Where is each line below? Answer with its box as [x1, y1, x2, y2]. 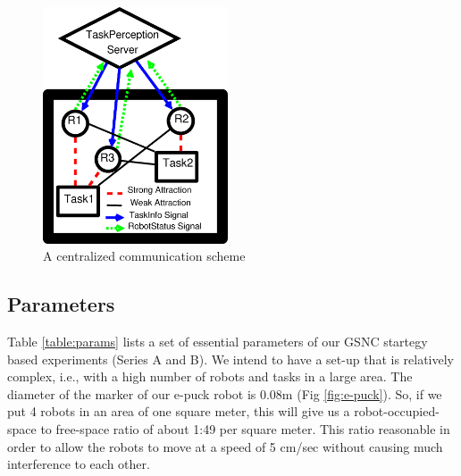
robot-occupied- [354, 402, 440, 421]
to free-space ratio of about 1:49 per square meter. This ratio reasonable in [40, 419, 450, 438]
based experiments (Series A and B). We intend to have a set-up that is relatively [7, 349, 454, 368]
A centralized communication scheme [43, 246, 246, 265]
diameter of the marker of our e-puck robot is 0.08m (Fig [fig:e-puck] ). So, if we [7, 384, 442, 403]
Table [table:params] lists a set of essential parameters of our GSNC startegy [7, 331, 428, 350]
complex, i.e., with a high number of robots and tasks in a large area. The [7, 367, 413, 386]
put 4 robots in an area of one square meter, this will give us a [7, 402, 350, 421]
